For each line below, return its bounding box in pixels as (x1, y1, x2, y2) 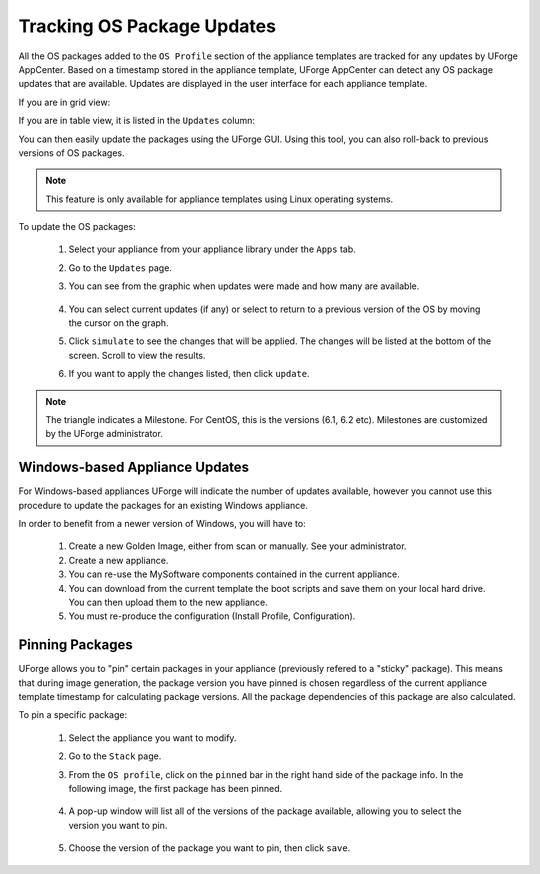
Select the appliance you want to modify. (68, 731, 237, 744)
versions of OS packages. (18, 146, 125, 159)
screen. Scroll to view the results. (68, 349, 206, 361)
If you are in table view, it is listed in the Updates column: (18, 115, 255, 127)
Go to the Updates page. (68, 261, 172, 274)
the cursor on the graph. (68, 317, 169, 329)
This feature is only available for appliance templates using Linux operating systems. (45, 193, 394, 205)
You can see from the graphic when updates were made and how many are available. (68, 280, 420, 292)
